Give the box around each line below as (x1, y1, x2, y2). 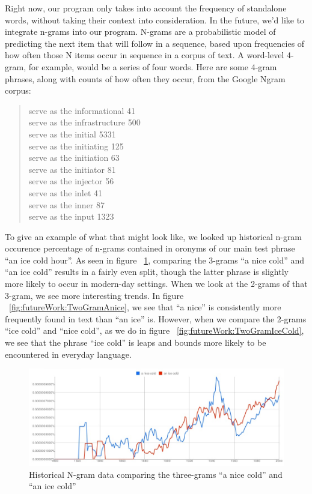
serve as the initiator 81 (28, 163, 116, 175)
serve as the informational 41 (28, 104, 135, 116)
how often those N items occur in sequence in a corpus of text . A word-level (5, 49, 284, 61)
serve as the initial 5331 (28, 127, 116, 140)
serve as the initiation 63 (28, 151, 120, 164)
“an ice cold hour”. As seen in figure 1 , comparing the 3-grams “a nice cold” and (5, 253, 305, 266)
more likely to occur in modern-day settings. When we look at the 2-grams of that (5, 277, 308, 290)
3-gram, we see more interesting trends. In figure (5, 289, 184, 301)
